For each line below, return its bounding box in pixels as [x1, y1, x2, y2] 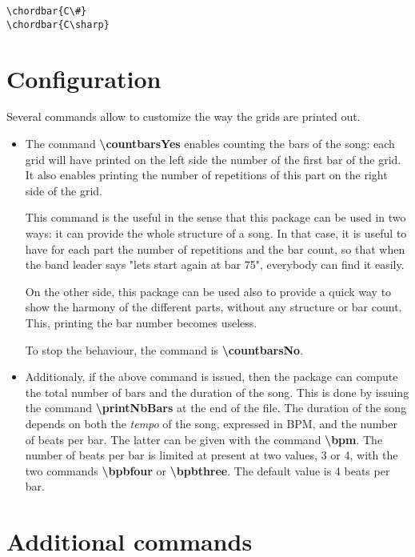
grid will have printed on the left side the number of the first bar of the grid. [25, 150, 401, 167]
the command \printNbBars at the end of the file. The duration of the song [25, 399, 407, 416]
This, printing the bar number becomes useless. [25, 314, 257, 331]
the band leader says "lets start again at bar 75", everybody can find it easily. [25, 256, 405, 273]
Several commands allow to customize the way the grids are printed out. [6, 108, 361, 125]
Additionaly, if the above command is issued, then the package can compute [25, 368, 398, 385]
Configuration [6, 62, 162, 94]
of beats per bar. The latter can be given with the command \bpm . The [25, 431, 383, 447]
